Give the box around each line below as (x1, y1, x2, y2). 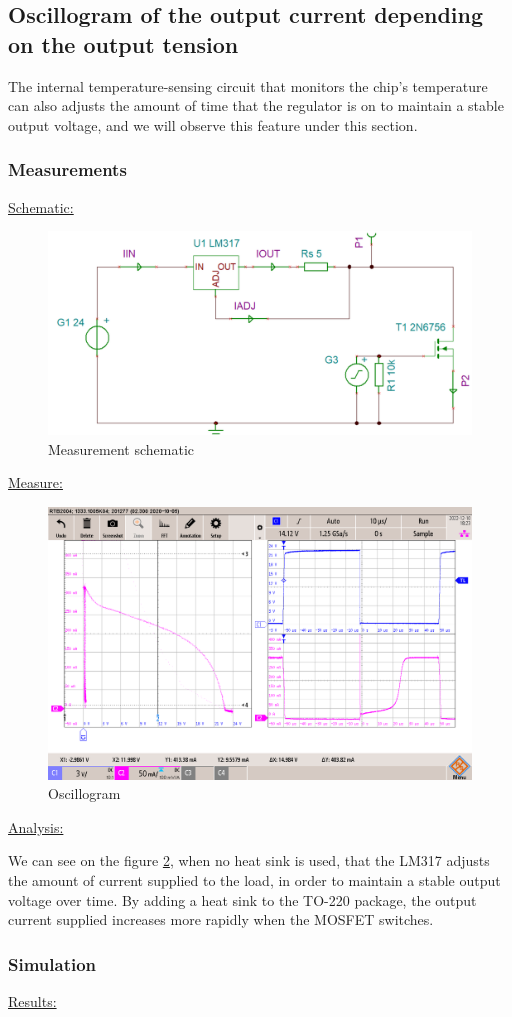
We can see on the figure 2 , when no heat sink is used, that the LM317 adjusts (8, 850, 490, 871)
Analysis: (8, 816, 64, 837)
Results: (8, 990, 57, 1011)
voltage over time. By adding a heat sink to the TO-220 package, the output (8, 889, 477, 910)
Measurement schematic (48, 438, 194, 459)
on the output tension (8, 28, 239, 59)
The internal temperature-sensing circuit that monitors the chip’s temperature (8, 75, 488, 96)
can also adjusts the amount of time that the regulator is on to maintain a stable (8, 95, 504, 116)
